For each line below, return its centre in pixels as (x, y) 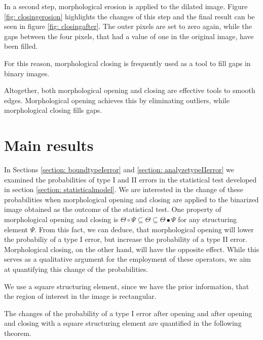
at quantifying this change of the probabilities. (76, 269)
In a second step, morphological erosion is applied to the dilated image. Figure (126, 6)
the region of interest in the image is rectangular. (80, 296)
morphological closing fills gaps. (53, 110)
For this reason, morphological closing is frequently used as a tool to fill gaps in (127, 63)
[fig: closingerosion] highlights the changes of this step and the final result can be (129, 16)
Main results (49, 145)
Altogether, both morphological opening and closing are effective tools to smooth (130, 90)
